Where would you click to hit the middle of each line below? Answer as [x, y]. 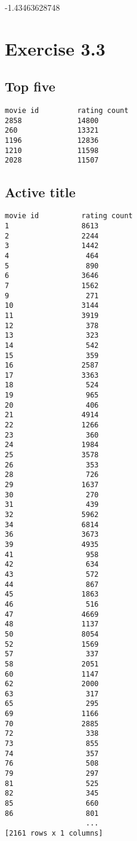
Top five [30, 86]
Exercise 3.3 [55, 48]
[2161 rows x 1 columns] [54, 833]
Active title [40, 192]
